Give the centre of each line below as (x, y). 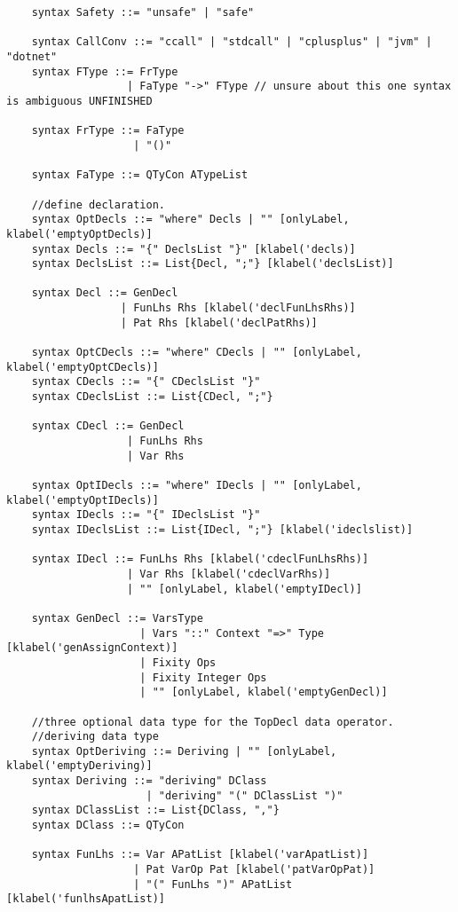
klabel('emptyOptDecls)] (79, 234)
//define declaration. (98, 204)
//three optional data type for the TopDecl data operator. (213, 722)
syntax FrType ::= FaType (108, 131)
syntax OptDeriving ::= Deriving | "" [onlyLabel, (184, 751)
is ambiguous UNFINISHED (79, 101)
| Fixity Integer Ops (203, 677)
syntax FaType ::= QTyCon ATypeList (140, 175)
